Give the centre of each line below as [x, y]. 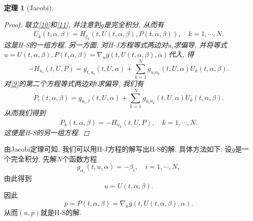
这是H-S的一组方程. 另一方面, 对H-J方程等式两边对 [86, 44]
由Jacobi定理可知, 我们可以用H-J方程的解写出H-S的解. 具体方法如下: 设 [118, 149]
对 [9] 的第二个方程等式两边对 [50, 83]
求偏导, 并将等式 [200, 44]
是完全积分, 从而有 [134, 24]
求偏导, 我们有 [121, 83]
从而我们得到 [25, 112]
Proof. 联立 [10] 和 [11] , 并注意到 [52, 24]
